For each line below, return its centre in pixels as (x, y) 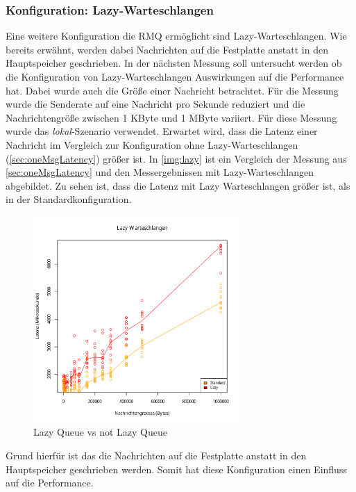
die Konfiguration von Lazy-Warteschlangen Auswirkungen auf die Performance (175, 76)
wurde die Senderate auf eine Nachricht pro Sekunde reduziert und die (155, 104)
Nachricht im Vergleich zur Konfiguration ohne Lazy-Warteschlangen (152, 144)
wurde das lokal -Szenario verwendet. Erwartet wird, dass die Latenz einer (162, 131)
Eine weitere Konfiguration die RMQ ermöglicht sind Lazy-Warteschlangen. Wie (176, 36)
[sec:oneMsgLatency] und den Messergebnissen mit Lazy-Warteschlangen (160, 172)
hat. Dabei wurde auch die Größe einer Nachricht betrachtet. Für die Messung (172, 90)
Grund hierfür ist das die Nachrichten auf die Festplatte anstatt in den (156, 455)
